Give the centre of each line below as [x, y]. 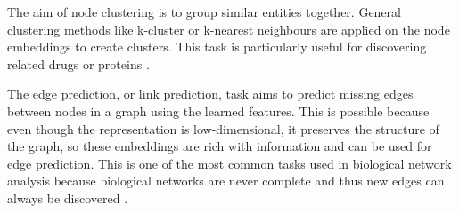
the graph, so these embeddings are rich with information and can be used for [220, 146]
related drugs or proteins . [78, 63]
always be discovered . [68, 197]
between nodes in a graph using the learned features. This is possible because [218, 110]
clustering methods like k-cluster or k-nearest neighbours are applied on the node [229, 29]
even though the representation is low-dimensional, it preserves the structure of [223, 128]
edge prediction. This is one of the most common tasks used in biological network [229, 163]
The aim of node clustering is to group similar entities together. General [204, 12]
